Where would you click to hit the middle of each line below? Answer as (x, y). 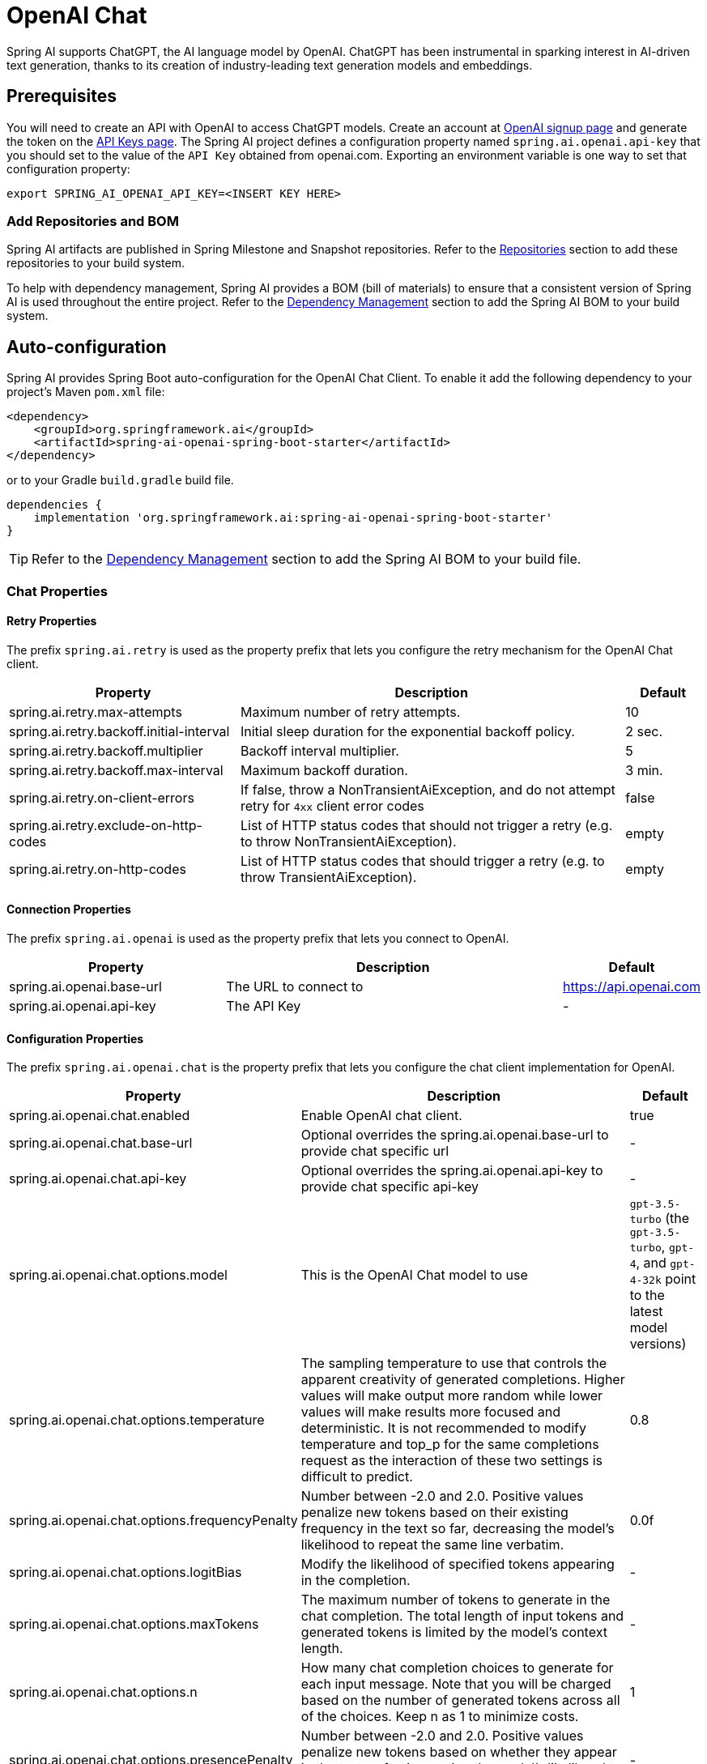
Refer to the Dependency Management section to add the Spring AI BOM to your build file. (307, 559)
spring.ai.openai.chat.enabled (100, 1116)
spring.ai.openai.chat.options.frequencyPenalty (153, 1521)
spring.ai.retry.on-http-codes (98, 869)
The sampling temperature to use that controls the (454, 1363)
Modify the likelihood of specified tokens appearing (458, 1564)
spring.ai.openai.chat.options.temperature (137, 1420)
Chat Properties (57, 591)
